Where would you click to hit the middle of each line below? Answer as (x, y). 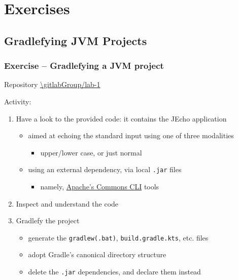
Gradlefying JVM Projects (76, 40)
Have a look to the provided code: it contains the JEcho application (121, 118)
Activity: (18, 101)
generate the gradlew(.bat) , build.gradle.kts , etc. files (118, 237)
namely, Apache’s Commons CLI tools (100, 186)
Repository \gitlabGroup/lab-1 (52, 84)
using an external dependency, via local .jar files (105, 169)
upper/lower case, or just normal (91, 152)
